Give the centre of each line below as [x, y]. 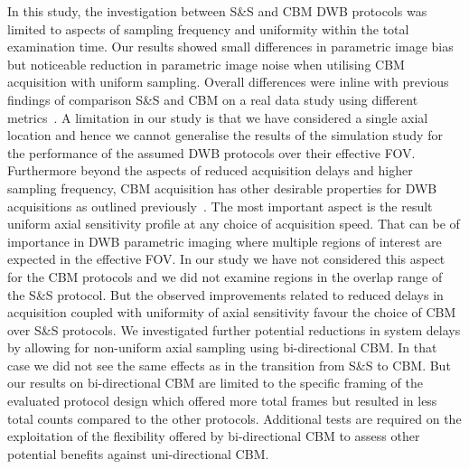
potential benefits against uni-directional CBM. [138, 453]
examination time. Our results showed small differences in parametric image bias [230, 47]
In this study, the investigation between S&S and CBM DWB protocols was [217, 11]
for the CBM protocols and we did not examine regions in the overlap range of [225, 276]
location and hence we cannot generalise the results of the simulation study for [225, 135]
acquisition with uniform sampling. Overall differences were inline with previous [228, 82]
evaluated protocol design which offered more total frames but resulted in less [222, 401]
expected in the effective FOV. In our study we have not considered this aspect [226, 259]
